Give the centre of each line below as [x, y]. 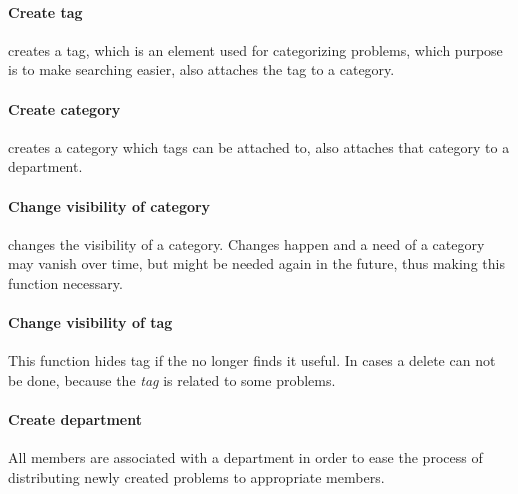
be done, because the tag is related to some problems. [172, 379]
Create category [64, 108]
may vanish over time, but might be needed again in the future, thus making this [256, 263]
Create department [75, 419]
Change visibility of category [109, 205]
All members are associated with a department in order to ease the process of [245, 457]
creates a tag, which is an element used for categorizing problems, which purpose [255, 49]
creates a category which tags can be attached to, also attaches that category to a [259, 146]
